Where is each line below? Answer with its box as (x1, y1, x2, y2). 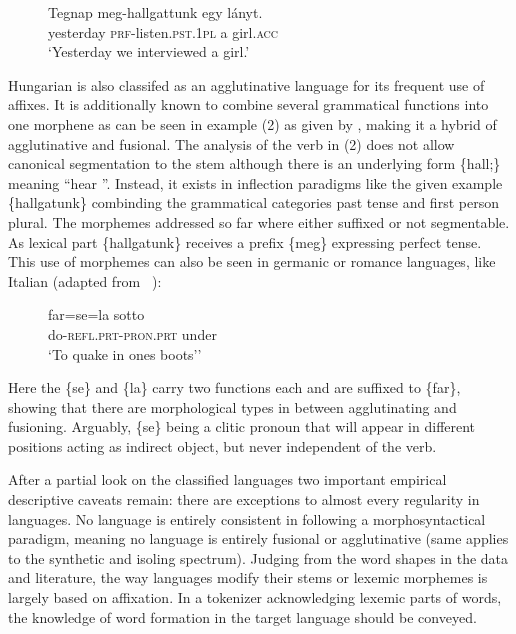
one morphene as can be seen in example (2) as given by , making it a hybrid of (8, 113, 497, 134)
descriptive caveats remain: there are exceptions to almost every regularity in (8, 489, 480, 510)
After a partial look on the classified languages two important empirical (8, 469, 447, 490)
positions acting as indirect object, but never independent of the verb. (8, 435, 437, 456)
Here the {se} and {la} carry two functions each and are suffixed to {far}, (8, 377, 461, 398)
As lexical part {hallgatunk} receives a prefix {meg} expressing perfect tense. (8, 231, 482, 252)
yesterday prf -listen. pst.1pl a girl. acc (48, 21, 279, 42)
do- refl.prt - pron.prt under (48, 323, 217, 344)
